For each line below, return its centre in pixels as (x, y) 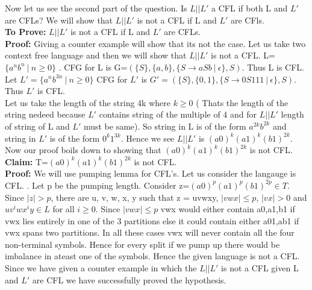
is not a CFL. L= (243, 55)
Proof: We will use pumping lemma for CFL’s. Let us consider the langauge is (151, 173)
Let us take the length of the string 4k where (88, 102)
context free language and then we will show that (96, 55)
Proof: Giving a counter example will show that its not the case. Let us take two (155, 43)
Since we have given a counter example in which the (101, 268)
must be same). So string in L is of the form (165, 126)
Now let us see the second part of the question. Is (96, 8)
